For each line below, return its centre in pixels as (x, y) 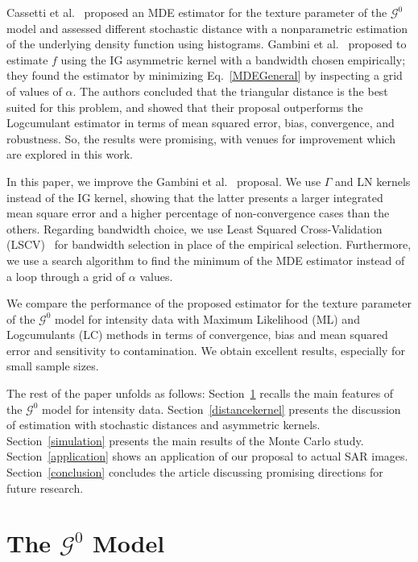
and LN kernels (373, 181)
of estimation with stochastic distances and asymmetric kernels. (163, 425)
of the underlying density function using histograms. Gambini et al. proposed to (207, 44)
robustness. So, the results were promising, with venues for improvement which (201, 138)
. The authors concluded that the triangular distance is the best (230, 91)
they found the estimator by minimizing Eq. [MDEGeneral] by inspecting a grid (205, 75)
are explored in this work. (70, 154)
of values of (34, 91)
